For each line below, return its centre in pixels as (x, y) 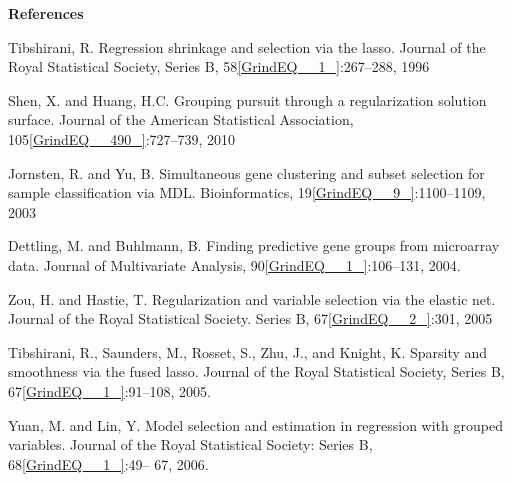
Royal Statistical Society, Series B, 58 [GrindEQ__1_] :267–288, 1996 (219, 66)
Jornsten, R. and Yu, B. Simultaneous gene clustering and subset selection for (246, 172)
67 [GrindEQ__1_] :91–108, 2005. (109, 390)
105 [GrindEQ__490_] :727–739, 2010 (122, 138)
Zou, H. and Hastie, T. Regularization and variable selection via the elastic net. (252, 298)
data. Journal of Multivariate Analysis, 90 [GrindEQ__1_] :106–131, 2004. (234, 264)
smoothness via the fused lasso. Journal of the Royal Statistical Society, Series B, (256, 371)
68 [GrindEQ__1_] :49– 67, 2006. (108, 463)
